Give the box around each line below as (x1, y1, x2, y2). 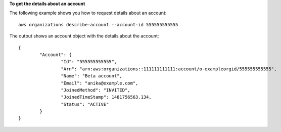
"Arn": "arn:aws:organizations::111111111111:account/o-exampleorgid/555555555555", (61, 66, 277, 72)
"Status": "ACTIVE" (61, 101, 109, 107)
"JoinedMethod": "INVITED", (61, 87, 131, 93)
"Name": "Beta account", (61, 73, 122, 79)
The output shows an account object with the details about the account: (9, 33, 159, 39)
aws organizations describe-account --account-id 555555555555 (18, 22, 178, 27)
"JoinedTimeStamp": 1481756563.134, (61, 94, 152, 100)
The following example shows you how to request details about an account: (9, 10, 167, 16)
